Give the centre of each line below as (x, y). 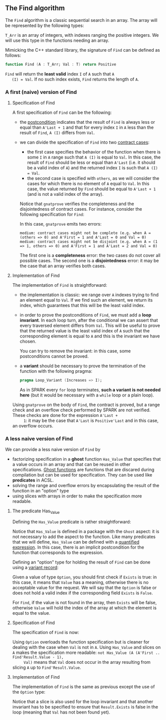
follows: (13, 55)
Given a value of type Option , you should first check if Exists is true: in (84, 577)
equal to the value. (31, 613)
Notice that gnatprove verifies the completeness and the (77, 204)
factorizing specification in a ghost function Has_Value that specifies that (86, 459)
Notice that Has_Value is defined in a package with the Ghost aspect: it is (86, 531)
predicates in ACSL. (33, 480)
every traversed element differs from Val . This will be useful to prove (90, 325)
